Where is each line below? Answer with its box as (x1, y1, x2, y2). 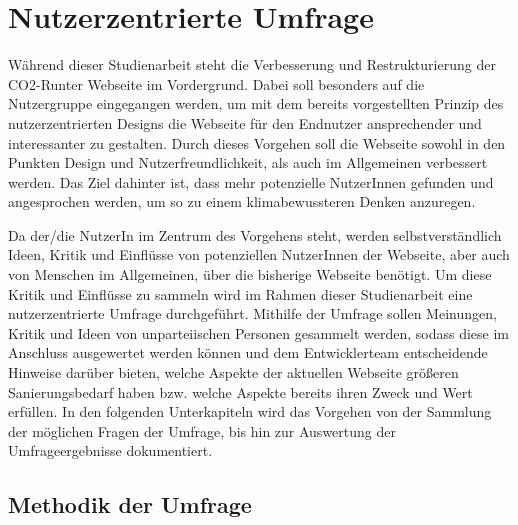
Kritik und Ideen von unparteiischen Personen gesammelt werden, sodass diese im (8, 322, 509, 343)
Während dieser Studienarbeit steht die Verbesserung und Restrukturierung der (8, 54, 496, 75)
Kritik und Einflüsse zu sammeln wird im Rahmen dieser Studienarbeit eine (8, 283, 473, 304)
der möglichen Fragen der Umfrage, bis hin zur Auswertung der (8, 420, 396, 441)
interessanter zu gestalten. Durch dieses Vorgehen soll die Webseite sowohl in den (8, 132, 506, 153)
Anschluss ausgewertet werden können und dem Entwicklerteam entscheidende (8, 342, 488, 363)
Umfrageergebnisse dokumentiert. (8, 440, 213, 461)
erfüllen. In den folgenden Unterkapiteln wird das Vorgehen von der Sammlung (8, 401, 492, 422)
